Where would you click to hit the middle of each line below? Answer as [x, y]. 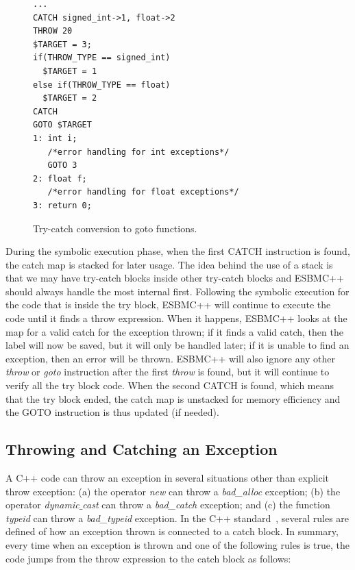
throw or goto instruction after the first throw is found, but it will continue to [168, 372]
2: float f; [60, 178]
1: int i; [55, 138]
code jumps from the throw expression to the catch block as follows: [148, 558]
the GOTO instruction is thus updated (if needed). [112, 412]
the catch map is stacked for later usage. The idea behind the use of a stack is [169, 264]
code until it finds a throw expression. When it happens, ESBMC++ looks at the [176, 318]
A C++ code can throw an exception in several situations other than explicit [168, 478]
